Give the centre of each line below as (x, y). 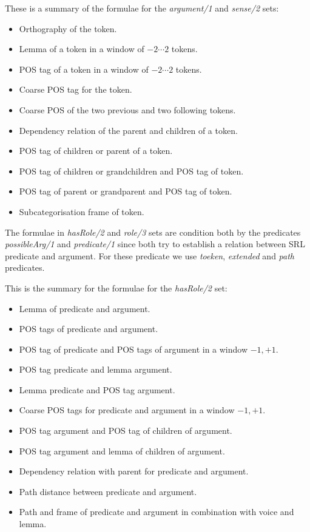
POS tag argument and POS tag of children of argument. (126, 431)
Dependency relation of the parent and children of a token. (128, 130)
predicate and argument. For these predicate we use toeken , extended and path (150, 255)
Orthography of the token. (68, 28)
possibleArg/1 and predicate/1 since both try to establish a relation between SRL (155, 244)
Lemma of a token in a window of (82, 49)
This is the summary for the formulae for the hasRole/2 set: (116, 288)
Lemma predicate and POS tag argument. (97, 389)
